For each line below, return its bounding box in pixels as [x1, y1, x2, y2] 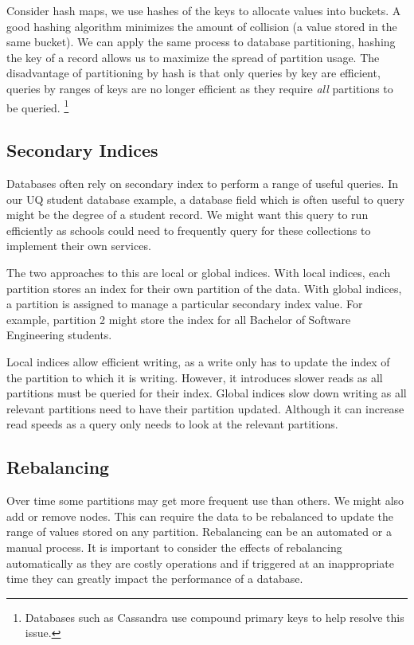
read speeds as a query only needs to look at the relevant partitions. [6, 416, 338, 432]
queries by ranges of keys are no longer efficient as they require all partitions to [6, 80, 393, 96]
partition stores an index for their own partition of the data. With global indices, [6, 279, 402, 296]
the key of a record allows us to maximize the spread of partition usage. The [6, 49, 380, 65]
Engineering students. [6, 326, 112, 343]
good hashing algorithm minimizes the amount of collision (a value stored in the [6, 18, 397, 34]
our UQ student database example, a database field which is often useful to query [6, 190, 404, 207]
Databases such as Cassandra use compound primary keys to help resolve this [25, 608, 404, 625]
